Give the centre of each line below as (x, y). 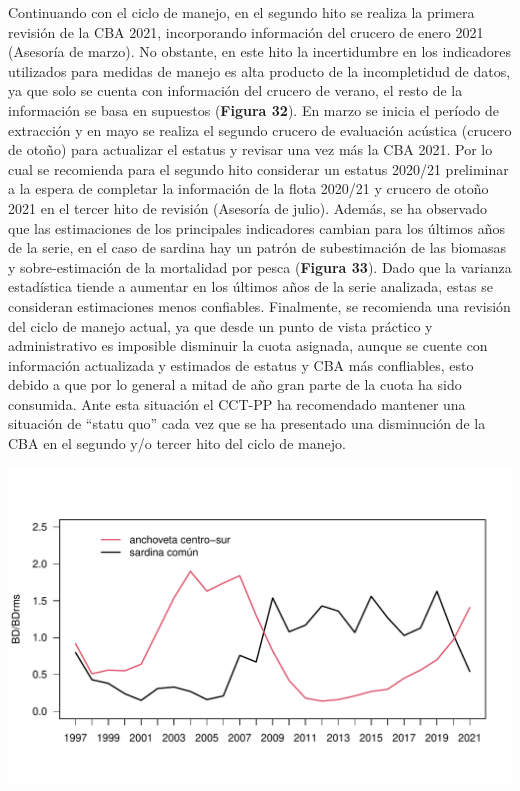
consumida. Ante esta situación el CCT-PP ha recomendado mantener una (237, 403)
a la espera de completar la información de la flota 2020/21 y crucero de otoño (248, 188)
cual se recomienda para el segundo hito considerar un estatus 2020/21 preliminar (258, 168)
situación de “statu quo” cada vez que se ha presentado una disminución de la (247, 423)
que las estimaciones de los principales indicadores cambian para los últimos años (256, 227)
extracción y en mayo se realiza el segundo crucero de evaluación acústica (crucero (260, 129)
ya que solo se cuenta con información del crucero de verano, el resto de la (235, 90)
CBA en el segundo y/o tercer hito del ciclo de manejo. (177, 443)
